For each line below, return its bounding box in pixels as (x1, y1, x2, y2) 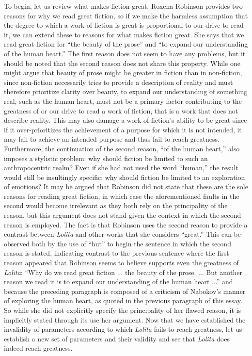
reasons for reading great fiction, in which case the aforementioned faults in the (4, 191, 239, 201)
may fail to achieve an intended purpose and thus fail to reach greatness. (4, 134, 220, 144)
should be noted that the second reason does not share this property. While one (4, 58, 240, 68)
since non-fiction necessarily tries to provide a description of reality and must (4, 77, 233, 87)
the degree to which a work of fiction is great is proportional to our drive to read (4, 20, 244, 30)
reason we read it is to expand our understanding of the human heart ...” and (4, 276, 233, 287)
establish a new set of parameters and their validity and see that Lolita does (4, 333, 230, 343)
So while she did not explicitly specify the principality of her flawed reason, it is (4, 305, 241, 315)
